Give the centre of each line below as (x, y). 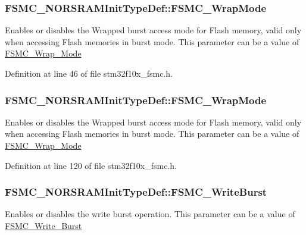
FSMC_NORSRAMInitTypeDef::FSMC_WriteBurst (136, 192)
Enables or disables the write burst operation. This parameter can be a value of (150, 214)
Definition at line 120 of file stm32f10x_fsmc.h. (91, 165)
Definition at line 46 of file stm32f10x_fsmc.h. (89, 73)
